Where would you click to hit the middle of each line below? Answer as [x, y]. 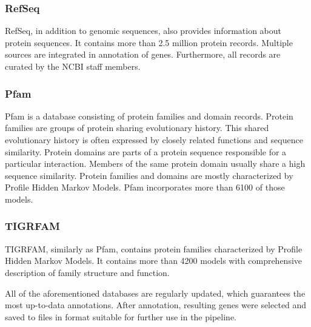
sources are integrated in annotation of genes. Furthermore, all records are [143, 54]
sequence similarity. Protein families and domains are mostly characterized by [149, 175]
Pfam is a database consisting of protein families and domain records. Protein [149, 116]
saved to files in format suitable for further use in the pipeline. [121, 316]
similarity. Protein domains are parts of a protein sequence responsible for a [146, 151]
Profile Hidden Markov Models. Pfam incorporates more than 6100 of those [145, 187]
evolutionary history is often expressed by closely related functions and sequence [154, 140]
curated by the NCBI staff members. [73, 66]
